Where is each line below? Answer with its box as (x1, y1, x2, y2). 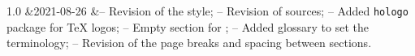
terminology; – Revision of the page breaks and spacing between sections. (6, 34, 372, 51)
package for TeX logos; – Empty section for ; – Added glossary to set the (6, 18, 369, 35)
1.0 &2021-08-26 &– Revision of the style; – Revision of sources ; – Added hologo (6, 2, 409, 19)
